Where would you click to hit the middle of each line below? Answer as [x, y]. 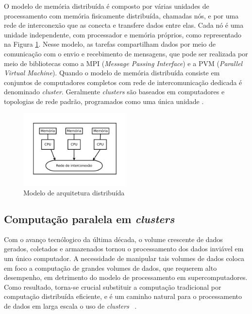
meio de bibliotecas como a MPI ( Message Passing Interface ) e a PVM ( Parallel [123, 63]
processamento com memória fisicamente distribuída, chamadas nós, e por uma [121, 15]
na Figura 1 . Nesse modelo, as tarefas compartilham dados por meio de [110, 44]
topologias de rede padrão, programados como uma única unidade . [104, 101]
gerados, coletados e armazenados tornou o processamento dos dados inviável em [124, 249]
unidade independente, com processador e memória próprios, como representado [123, 34]
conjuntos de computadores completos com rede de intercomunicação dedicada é [123, 82]
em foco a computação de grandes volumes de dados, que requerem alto [110, 268]
